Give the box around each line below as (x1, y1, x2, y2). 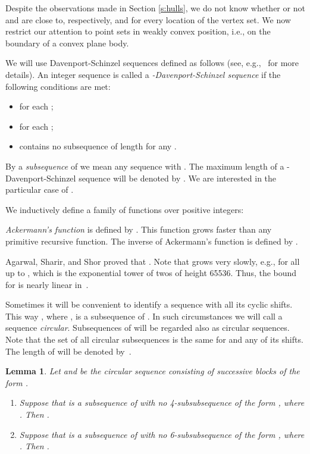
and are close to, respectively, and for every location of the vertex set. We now (5, 13, 291, 26)
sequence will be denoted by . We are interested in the (79, 171, 277, 184)
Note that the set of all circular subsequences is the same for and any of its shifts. (5, 333, 303, 346)
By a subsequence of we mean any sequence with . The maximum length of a (5, 159, 284, 172)
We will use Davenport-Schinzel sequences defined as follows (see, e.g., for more (5, 57, 299, 69)
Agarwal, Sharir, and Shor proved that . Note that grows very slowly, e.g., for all (5, 255, 300, 267)
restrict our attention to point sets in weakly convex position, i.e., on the (5, 25, 271, 37)
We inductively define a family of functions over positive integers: (5, 203, 244, 215)
